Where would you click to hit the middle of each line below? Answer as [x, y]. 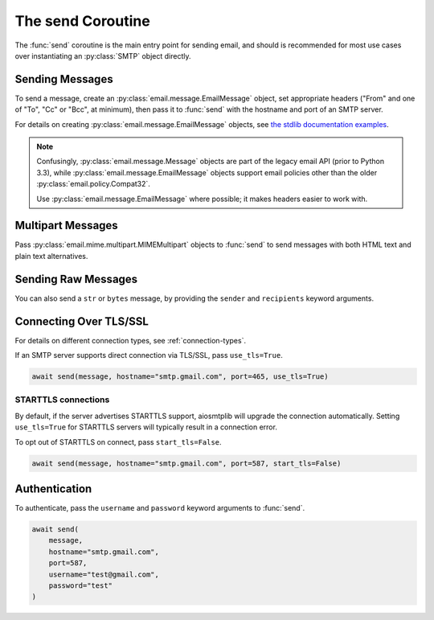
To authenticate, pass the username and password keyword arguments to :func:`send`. [160, 508]
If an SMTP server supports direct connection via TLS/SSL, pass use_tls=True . [149, 355]
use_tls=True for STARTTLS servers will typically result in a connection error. [146, 427]
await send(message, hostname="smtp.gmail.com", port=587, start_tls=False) [186, 463]
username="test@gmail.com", [104, 574]
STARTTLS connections [62, 400]
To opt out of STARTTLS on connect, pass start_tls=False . [118, 441]
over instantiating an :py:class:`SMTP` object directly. [103, 55]
